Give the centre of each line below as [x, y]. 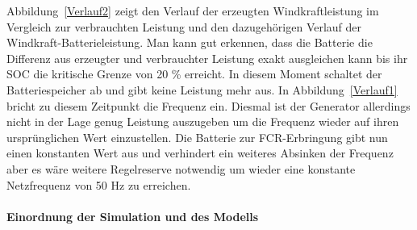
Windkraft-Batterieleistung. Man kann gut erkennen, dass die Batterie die [190, 42]
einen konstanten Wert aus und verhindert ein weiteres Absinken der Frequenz [200, 153]
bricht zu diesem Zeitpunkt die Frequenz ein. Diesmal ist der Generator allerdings [208, 105]
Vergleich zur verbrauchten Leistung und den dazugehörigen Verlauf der [184, 26]
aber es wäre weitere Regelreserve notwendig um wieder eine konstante [181, 168]
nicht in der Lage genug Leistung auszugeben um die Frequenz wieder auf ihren [203, 121]
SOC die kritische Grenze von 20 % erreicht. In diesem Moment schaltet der [194, 74]
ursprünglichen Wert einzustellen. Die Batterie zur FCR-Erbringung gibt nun [197, 137]
